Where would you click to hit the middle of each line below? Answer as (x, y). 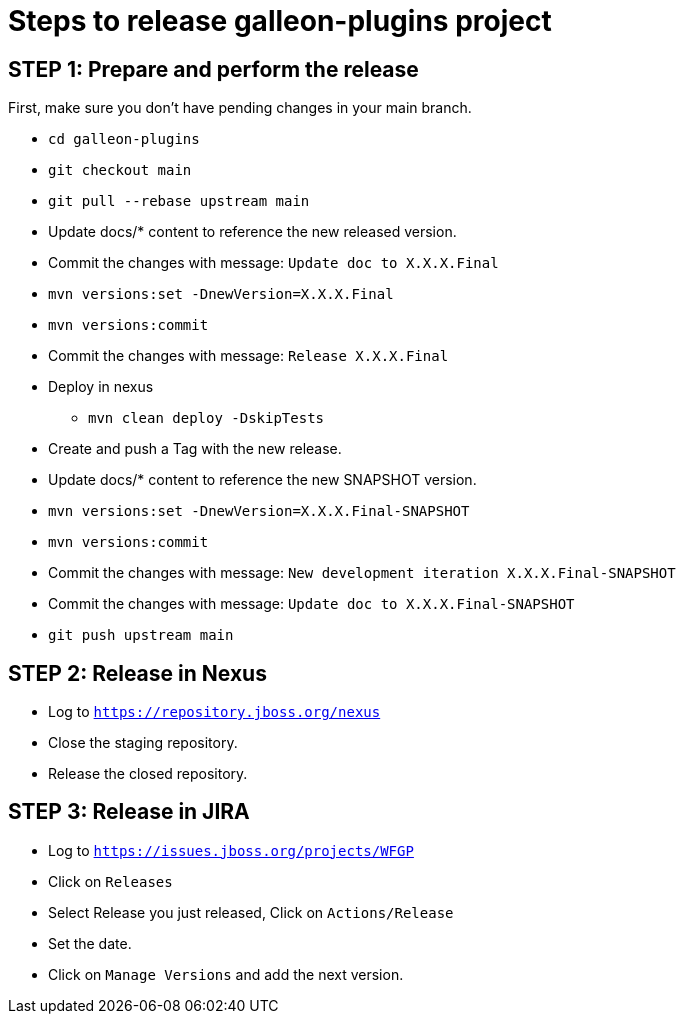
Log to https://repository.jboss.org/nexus (214, 712)
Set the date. (90, 943)
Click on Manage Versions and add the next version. (226, 974)
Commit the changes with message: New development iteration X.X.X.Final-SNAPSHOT (362, 573)
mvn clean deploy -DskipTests (206, 418)
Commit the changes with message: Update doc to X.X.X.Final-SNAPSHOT (311, 604)
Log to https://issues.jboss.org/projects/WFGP (231, 850)
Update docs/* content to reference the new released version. (252, 232)
